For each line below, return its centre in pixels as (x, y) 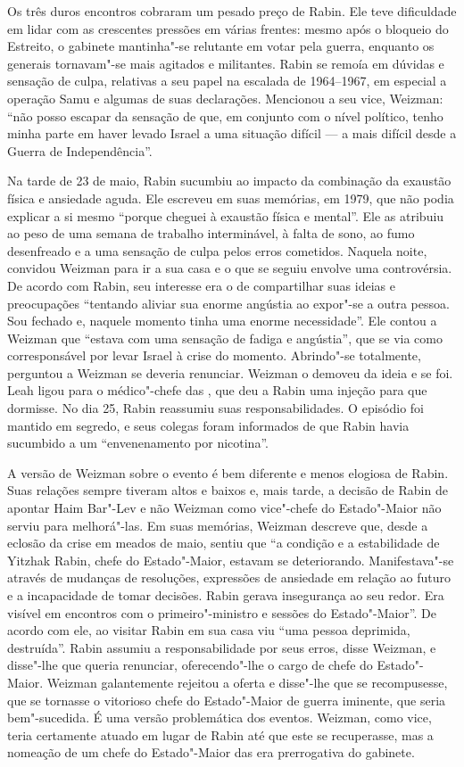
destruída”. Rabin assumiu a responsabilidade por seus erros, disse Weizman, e (222, 647)
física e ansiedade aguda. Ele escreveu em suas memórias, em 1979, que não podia (231, 198)
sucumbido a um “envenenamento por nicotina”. (138, 443)
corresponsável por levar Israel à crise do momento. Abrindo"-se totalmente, (214, 355)
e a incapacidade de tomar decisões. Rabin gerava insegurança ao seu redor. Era (226, 595)
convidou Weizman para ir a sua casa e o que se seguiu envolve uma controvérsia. (230, 268)
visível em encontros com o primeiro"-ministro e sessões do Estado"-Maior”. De (222, 612)
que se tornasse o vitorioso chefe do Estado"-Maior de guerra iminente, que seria (227, 700)
